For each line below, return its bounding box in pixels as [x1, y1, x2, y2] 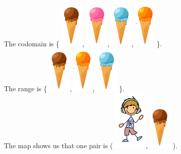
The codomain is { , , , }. [4, 38, 162, 48]
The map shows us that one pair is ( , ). [4, 140, 178, 151]
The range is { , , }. [4, 83, 125, 93]
